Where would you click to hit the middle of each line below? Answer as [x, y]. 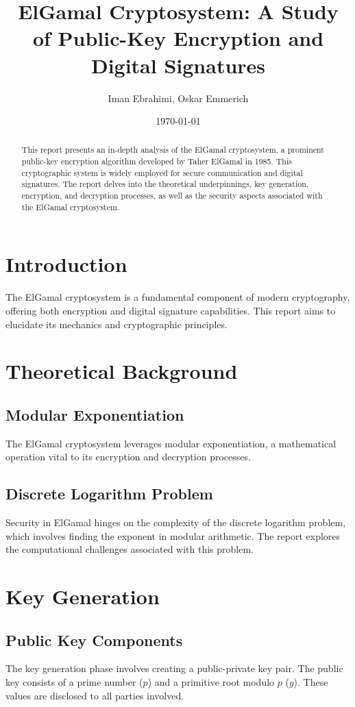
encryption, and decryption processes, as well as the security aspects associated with [172, 196]
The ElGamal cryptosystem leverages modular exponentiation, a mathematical [171, 443]
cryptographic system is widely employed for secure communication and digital [162, 172]
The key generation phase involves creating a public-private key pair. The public [174, 668]
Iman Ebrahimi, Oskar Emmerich [178, 98]
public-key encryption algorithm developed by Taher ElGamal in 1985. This [157, 161]
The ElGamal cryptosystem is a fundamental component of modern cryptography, [178, 297]
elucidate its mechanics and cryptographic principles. [117, 324]
